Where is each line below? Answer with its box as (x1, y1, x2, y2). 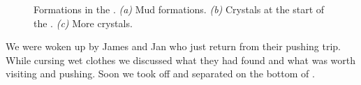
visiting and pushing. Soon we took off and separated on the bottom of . (6, 66, 315, 81)
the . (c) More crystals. (34, 15, 133, 30)
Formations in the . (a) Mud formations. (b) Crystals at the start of (34, 2, 325, 16)
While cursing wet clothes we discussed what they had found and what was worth (6, 52, 356, 67)
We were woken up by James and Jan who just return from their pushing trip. (6, 39, 341, 54)
